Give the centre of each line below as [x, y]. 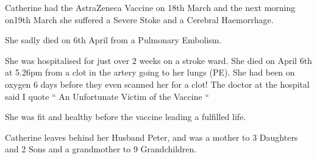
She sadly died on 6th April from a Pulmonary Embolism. [113, 40]
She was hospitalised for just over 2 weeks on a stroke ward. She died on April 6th [158, 60]
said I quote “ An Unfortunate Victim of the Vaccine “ [107, 96]
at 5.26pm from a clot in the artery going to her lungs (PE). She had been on [150, 72]
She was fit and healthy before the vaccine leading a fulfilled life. [126, 117]
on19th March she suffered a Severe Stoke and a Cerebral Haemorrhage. [139, 19]
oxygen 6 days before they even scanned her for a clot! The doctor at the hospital [157, 84]
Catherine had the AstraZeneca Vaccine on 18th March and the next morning [150, 7]
